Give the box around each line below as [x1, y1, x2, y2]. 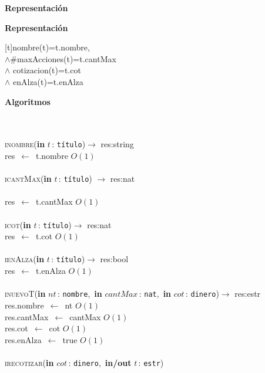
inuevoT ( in [5, 287, 46, 300]
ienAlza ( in [5, 253, 45, 265]
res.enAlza [5, 333, 42, 345]
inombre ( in [5, 138, 45, 150]
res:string [100, 138, 134, 150]
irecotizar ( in [5, 356, 54, 368]
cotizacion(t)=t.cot [13, 64, 81, 76]
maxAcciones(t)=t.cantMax [17, 52, 116, 65]
